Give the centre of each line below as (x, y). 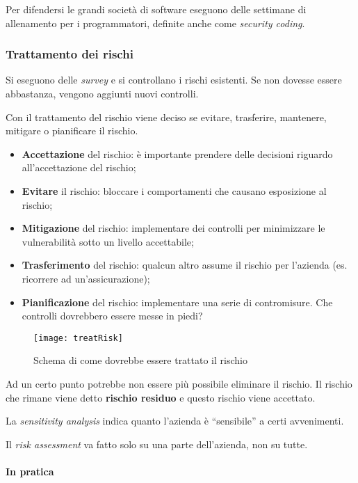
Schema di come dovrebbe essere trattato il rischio (140, 360)
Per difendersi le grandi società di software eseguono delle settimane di (156, 9)
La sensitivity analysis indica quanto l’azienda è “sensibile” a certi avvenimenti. (175, 421)
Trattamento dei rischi (70, 54)
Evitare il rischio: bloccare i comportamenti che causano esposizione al (174, 190)
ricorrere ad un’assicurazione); (86, 278)
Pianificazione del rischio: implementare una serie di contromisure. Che (177, 302)
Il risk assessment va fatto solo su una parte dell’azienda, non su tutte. (157, 444)
